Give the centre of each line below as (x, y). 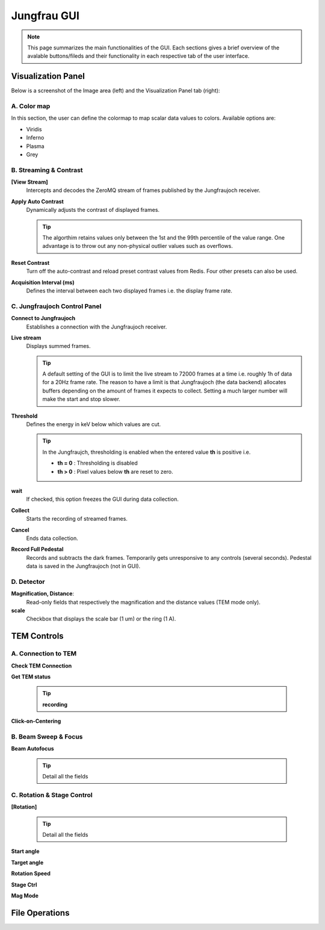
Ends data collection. (52, 538)
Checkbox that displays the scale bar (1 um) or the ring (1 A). (101, 619)
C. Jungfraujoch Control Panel (56, 306)
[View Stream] (29, 182)
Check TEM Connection (42, 666)
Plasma (35, 146)
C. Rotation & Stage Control (52, 795)
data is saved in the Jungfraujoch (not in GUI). (83, 566)
